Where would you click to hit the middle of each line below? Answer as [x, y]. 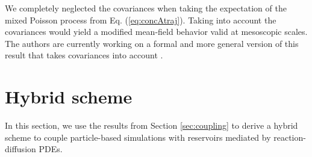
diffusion [20, 149]
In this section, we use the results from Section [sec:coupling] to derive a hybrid [151, 125]
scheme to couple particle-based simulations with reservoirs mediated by [138, 137]
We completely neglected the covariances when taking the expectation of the [146, 8]
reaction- [290, 137]
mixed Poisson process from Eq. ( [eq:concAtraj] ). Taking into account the [141, 20]
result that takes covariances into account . [84, 55]
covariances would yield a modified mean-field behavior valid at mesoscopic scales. [156, 32]
